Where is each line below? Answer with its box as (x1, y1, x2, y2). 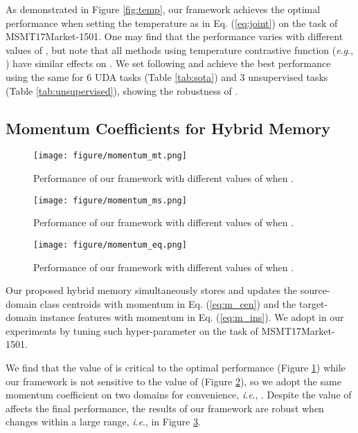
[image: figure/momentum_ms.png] (33, 195, 187, 205)
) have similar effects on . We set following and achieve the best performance (6, 56, 331, 71)
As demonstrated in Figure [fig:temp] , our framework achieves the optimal (6, 2, 321, 16)
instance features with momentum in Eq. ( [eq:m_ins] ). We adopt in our (39, 310, 344, 324)
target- (298, 296, 328, 311)
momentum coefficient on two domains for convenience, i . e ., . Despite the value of (6, 387, 352, 402)
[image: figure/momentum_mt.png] (33, 151, 187, 161)
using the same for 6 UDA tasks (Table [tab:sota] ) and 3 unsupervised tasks (6, 69, 328, 84)
